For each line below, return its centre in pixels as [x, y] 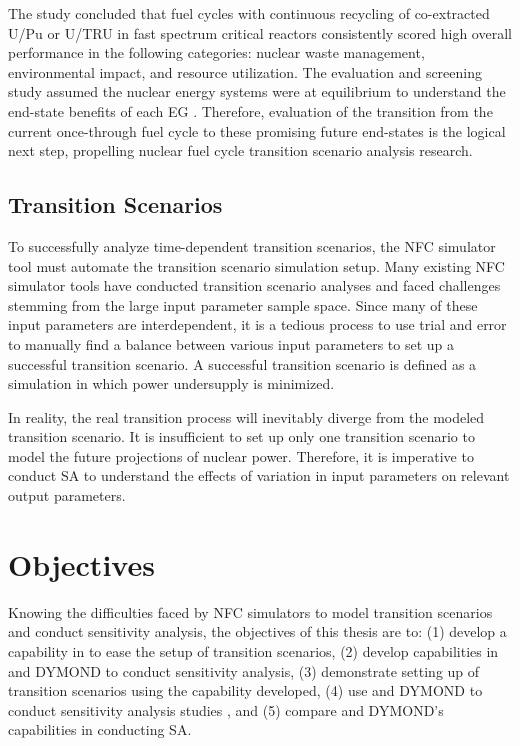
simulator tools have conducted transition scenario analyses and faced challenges [254, 285]
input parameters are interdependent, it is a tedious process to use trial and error [257, 324]
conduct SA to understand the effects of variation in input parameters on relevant [259, 475]
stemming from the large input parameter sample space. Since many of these [243, 304]
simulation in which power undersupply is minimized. [171, 383]
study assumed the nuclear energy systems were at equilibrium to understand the [257, 91]
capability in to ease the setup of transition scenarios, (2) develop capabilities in [253, 650]
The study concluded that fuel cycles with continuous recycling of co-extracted [249, 13]
